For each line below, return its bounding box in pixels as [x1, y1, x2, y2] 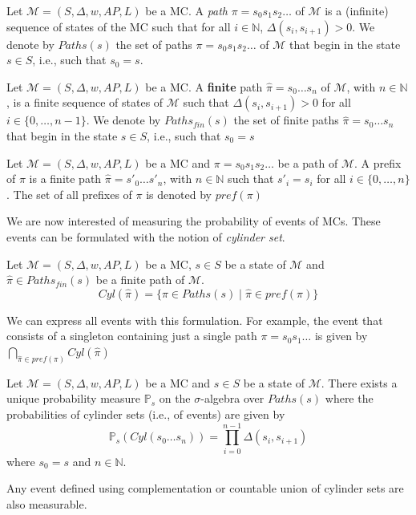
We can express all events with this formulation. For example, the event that [6, 311, 383, 328]
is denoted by [146, 185, 212, 202]
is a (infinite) [325, 2, 389, 18]
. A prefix [354, 154, 402, 171]
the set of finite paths [233, 112, 339, 128]
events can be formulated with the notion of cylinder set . [6, 228, 285, 245]
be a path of [277, 154, 338, 171]
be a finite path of [95, 271, 185, 288]
